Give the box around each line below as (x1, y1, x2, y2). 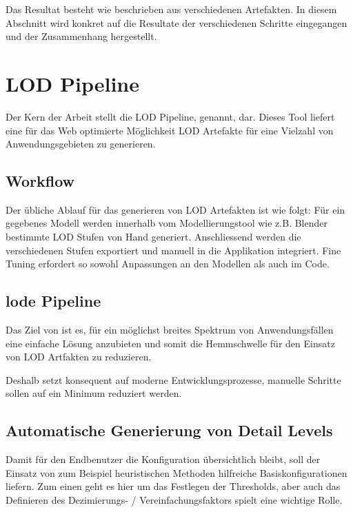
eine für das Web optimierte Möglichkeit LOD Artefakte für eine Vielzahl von (6, 123, 334, 137)
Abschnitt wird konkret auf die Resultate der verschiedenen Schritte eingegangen (6, 15, 347, 30)
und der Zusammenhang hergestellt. (6, 29, 157, 43)
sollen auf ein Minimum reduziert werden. (6, 386, 182, 400)
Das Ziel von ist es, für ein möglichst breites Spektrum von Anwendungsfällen (6, 322, 334, 337)
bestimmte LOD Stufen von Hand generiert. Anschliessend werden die (6, 229, 301, 244)
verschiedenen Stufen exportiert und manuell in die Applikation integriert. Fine (6, 243, 341, 257)
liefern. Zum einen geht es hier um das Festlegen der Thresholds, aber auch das (6, 479, 341, 493)
